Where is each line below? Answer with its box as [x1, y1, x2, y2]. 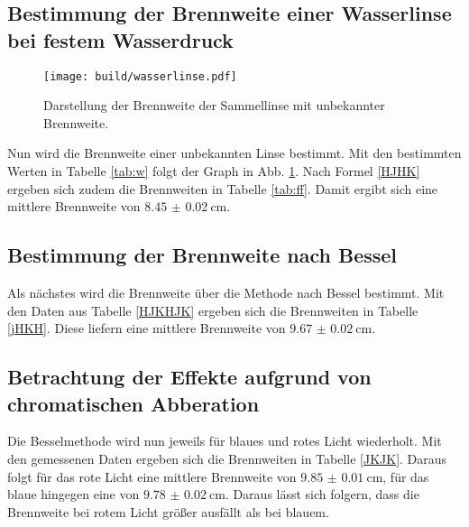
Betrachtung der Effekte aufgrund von [7, 363, 372, 391]
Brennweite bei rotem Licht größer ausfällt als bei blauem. [7, 502, 329, 521]
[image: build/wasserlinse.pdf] [43, 69, 237, 83]
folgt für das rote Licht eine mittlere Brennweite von [7, 467, 297, 485]
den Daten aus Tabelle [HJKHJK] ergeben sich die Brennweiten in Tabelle [7, 300, 418, 319]
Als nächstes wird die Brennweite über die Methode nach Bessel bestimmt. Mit [7, 283, 445, 302]
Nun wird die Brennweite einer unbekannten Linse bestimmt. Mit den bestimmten [7, 143, 462, 162]
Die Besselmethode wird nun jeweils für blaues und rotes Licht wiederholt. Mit [7, 431, 442, 450]
